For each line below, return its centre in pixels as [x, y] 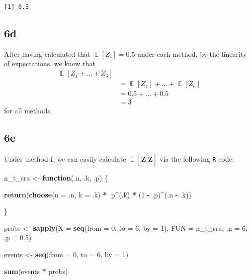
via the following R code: [197, 158]
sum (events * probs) [36, 271]
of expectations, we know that [50, 63]
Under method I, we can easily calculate [65, 158]
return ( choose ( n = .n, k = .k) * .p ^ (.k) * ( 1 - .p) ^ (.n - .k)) [98, 194]
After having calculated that [47, 53]
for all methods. [28, 111]
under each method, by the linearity [192, 53]
